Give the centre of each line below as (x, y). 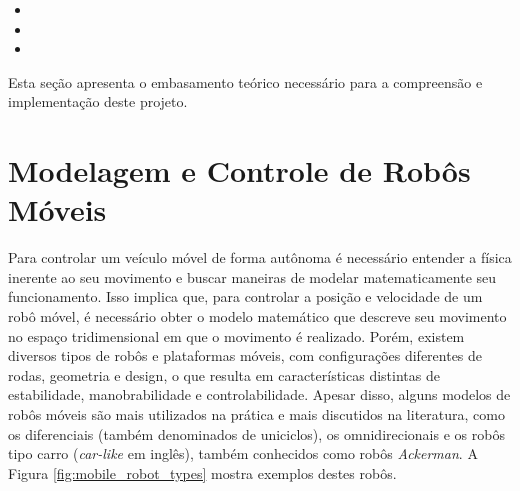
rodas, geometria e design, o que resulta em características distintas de (224, 374)
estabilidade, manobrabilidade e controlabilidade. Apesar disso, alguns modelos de (259, 394)
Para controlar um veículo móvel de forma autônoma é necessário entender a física (260, 257)
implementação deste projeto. (98, 101)
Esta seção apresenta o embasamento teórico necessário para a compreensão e (245, 81)
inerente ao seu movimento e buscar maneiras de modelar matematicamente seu (252, 276)
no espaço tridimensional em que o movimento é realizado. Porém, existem (236, 335)
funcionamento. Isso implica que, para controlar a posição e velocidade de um (245, 296)
